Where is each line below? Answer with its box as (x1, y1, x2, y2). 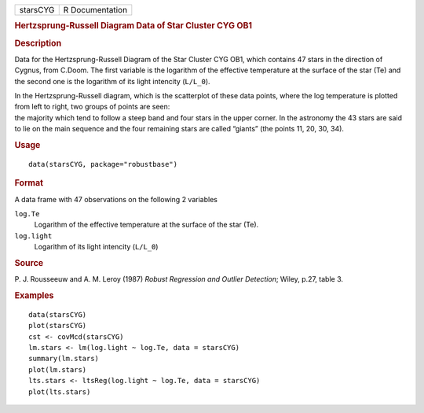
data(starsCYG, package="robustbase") (28, 160, 178, 168)
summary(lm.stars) (28, 354, 100, 363)
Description (14, 38, 62, 49)
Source (14, 257, 44, 268)
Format (14, 178, 43, 189)
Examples (14, 289, 54, 301)
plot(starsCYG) (28, 321, 87, 330)
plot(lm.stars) (28, 365, 87, 374)
